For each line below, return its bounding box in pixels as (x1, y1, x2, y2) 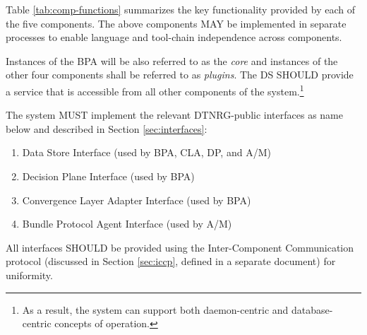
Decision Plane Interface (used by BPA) (22, 169, 195, 183)
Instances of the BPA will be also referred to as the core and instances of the (6, 53, 338, 68)
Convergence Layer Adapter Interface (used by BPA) (22, 192, 251, 207)
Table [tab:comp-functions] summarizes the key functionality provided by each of (6, 2, 355, 16)
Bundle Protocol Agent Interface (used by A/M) (22, 216, 232, 231)
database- (291, 302, 333, 317)
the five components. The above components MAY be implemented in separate (6, 16, 347, 30)
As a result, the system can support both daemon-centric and (22, 302, 289, 317)
